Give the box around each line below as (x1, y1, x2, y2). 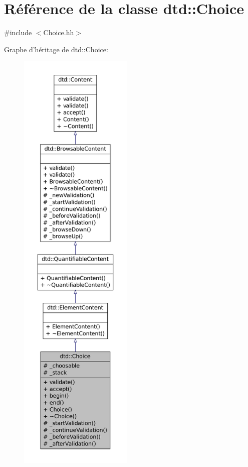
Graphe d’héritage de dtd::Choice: (4, 44, 108, 54)
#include (4, 27, 32, 38)
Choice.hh (43, 27, 74, 38)
